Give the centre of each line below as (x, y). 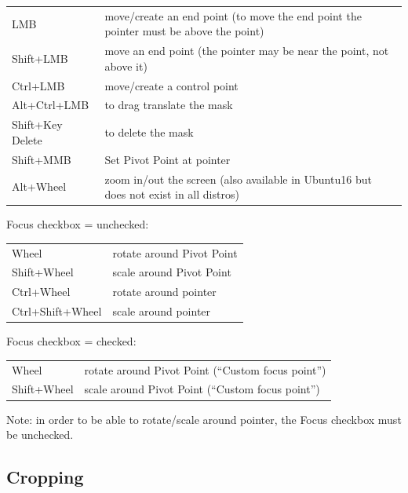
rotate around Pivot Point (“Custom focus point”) (205, 369)
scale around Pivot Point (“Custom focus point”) (202, 389)
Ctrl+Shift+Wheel (57, 311)
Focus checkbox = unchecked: (78, 224)
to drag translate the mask (169, 105)
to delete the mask (149, 132)
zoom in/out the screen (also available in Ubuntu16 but (238, 179)
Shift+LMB (40, 58)
